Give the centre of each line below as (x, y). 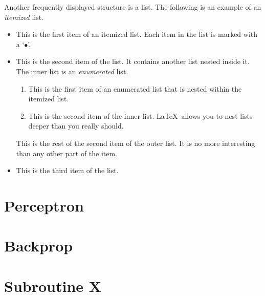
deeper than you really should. (76, 126)
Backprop (39, 246)
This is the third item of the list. (67, 170)
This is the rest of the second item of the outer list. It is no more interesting (136, 143)
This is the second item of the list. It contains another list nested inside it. (133, 61)
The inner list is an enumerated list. (72, 71)
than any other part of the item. (67, 153)
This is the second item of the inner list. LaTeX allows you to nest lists (140, 115)
